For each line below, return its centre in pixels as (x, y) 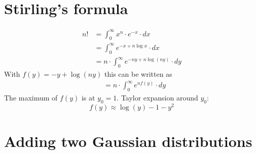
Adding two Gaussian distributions (128, 141)
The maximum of (31, 98)
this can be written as (138, 74)
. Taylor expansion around (157, 98)
